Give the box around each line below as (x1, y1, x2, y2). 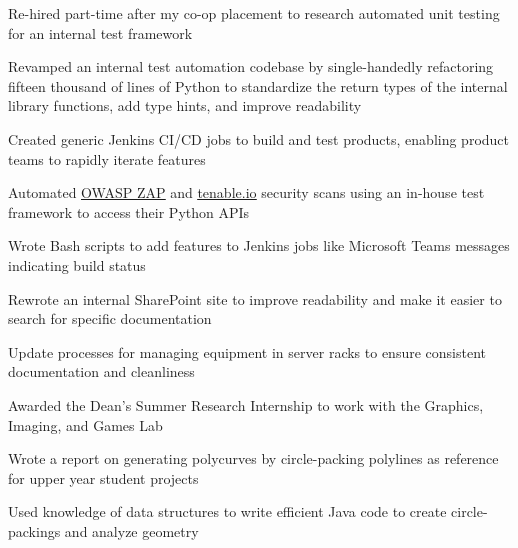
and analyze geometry (64, 520, 199, 541)
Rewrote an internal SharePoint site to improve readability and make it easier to (8, 288, 502, 309)
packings (8, 520, 61, 541)
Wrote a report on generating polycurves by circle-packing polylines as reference (8, 448, 499, 469)
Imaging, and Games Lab (8, 414, 163, 435)
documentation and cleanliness (8, 361, 195, 382)
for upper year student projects (8, 467, 199, 488)
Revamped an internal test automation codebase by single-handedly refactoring (8, 56, 494, 77)
